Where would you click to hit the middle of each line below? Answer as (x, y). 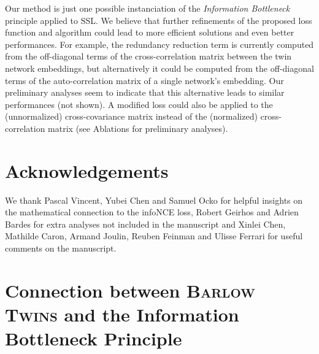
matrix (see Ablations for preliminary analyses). (138, 128)
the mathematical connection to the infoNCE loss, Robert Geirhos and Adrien (152, 212)
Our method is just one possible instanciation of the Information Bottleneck (148, 8)
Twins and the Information (122, 314)
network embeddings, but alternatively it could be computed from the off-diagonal (159, 68)
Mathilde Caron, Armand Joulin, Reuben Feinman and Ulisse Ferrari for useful (154, 236)
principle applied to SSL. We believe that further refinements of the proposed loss (159, 20)
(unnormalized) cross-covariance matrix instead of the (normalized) (131, 116)
